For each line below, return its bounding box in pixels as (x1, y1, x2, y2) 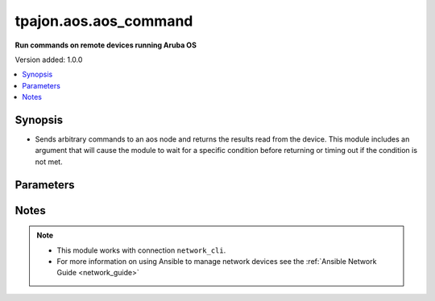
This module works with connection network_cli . (56, 245, 226, 255)
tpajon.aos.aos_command (14, 12, 193, 30)
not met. (35, 157, 64, 167)
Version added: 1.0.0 (14, 55, 83, 64)
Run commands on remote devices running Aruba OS (14, 40, 197, 50)
